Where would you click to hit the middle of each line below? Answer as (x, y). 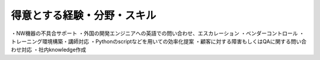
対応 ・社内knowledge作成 (54, 50)
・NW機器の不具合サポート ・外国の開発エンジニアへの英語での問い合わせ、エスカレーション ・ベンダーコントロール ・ (158, 33)
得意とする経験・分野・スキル (84, 15)
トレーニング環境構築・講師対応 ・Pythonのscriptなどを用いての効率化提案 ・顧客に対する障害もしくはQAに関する (151, 41)
